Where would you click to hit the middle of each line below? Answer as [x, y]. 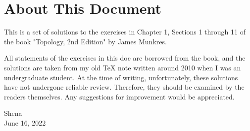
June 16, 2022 [25, 122]
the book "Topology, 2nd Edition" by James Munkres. [85, 41]
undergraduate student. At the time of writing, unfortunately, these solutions [121, 77]
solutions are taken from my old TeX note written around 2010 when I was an [123, 67]
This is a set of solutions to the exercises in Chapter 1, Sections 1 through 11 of [125, 32]
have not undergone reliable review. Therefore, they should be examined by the [124, 87]
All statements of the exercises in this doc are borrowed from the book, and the [125, 58]
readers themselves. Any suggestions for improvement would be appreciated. [119, 96]
